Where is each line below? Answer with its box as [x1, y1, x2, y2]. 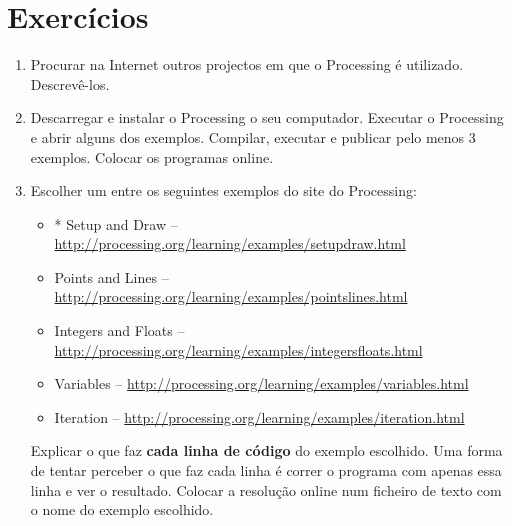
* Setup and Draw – [54, 213, 178, 234]
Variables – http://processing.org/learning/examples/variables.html [54, 373, 469, 394]
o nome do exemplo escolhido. [30, 499, 214, 520]
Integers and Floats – [54, 320, 185, 341]
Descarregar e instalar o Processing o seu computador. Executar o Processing [30, 107, 504, 128]
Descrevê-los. [30, 73, 110, 94]
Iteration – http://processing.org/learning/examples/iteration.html [54, 406, 465, 427]
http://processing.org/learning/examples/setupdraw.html [54, 233, 406, 254]
